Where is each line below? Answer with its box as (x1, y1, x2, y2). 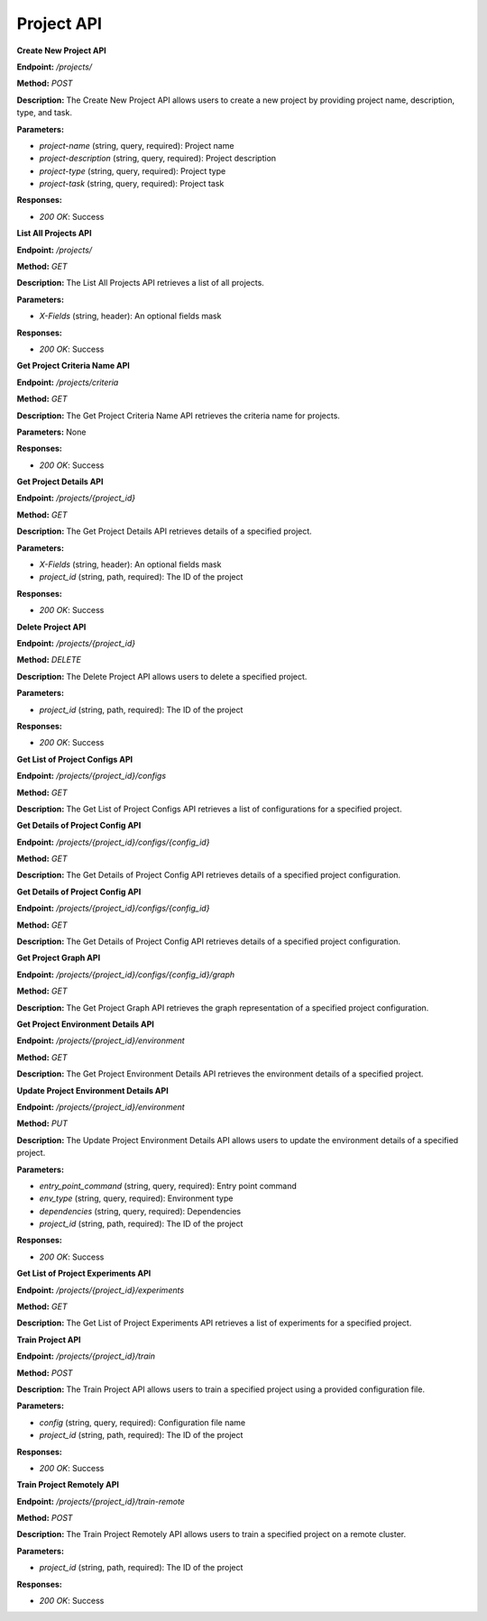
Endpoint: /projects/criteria (16, 377, 119, 388)
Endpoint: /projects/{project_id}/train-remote (16, 1496, 185, 1507)
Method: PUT (16, 1118, 68, 1129)
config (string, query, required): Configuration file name (39, 1416, 246, 1428)
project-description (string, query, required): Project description (39, 153, 277, 164)
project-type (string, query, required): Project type (39, 165, 226, 176)
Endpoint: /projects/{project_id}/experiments (16, 1285, 185, 1296)
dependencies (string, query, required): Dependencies (39, 1205, 242, 1216)
